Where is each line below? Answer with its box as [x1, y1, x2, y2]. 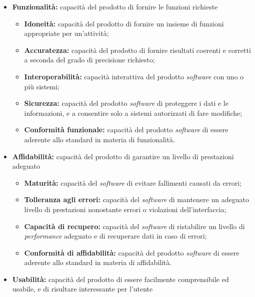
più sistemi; [24, 81, 59, 91]
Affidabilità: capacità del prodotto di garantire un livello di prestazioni [12, 151, 234, 161]
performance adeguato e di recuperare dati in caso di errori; [24, 231, 207, 241]
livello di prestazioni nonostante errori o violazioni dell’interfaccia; [24, 204, 226, 214]
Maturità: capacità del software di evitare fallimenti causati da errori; [24, 177, 241, 188]
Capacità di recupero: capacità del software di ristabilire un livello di [24, 221, 245, 231]
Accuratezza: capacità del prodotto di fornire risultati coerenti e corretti [24, 44, 251, 55]
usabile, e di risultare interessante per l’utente [12, 284, 153, 294]
